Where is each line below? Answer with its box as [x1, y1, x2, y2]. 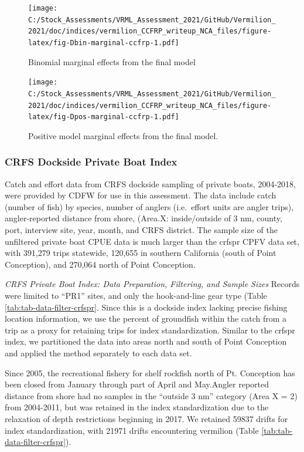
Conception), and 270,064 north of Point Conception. [5, 258, 196, 270]
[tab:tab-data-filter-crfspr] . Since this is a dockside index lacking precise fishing [5, 301, 288, 313]
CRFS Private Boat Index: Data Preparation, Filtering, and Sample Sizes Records [5, 278, 300, 290]
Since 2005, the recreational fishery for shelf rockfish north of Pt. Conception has [5, 366, 295, 379]
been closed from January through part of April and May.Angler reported [5, 378, 269, 390]
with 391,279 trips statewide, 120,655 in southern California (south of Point [5, 247, 276, 259]
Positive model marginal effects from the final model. [28, 129, 218, 141]
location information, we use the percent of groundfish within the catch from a [5, 312, 286, 325]
